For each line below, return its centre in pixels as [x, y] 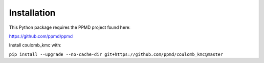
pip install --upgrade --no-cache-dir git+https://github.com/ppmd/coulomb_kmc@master [116, 54]
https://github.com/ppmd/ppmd [41, 36]
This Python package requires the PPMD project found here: [70, 27]
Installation [32, 13]
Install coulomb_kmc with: [35, 45]
